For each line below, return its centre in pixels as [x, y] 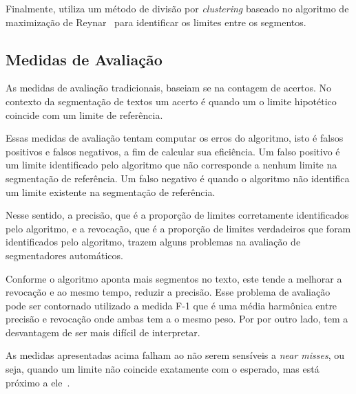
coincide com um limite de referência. [84, 114]
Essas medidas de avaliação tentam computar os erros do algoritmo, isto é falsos [175, 138]
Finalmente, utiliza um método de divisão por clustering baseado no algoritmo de [177, 8]
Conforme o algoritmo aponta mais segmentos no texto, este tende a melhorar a [174, 278]
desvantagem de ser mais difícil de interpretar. [103, 332]
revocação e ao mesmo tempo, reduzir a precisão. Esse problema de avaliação [168, 292]
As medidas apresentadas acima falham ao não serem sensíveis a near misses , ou [175, 355]
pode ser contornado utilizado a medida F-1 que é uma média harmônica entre [171, 305]
